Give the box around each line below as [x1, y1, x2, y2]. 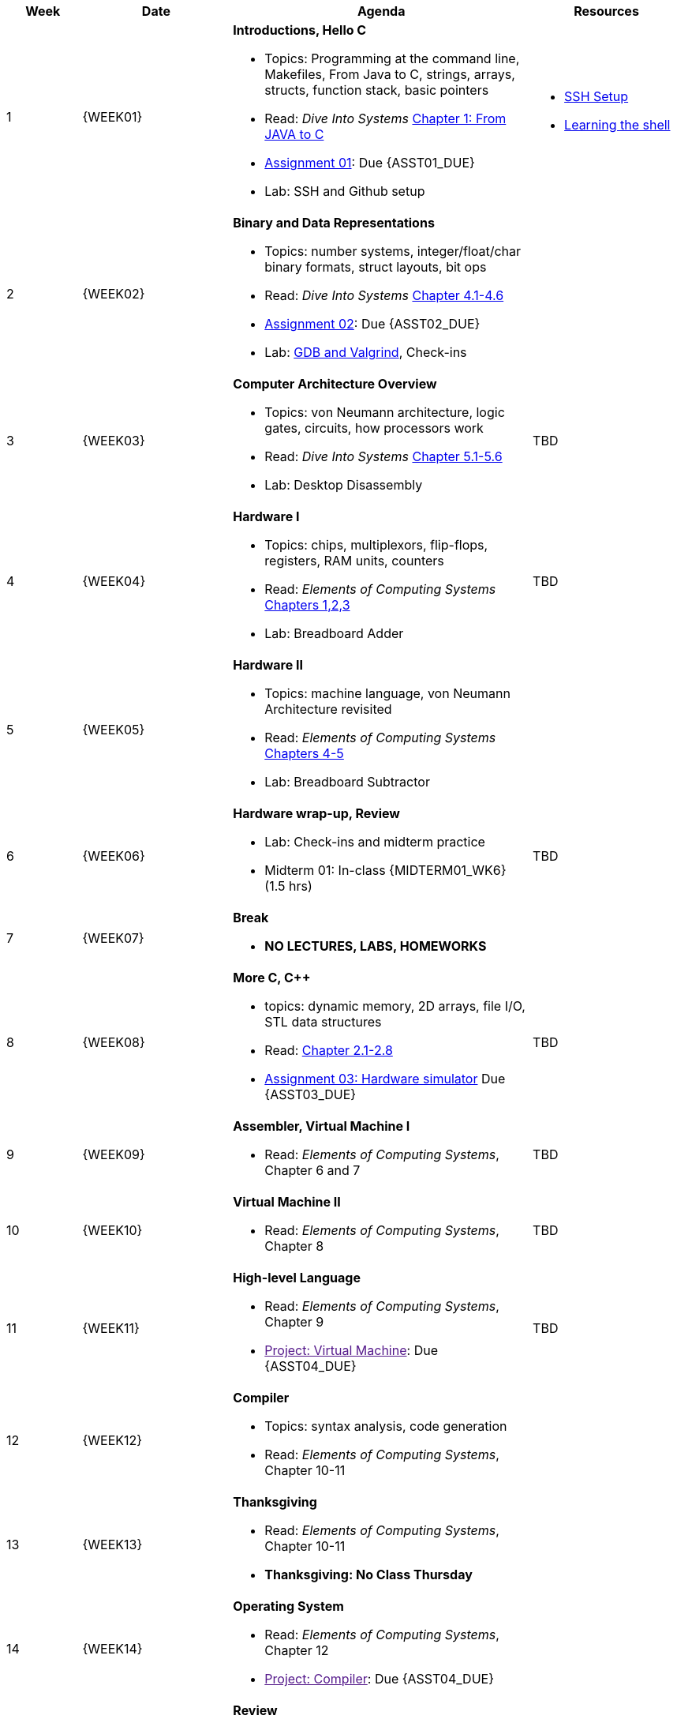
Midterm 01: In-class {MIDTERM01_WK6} [264, 862, 507, 878]
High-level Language [233, 1270, 361, 1285]
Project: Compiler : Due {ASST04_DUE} [264, 1671, 494, 1687]
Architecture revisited [264, 701, 392, 717]
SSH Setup [564, 88, 629, 104]
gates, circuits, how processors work [264, 420, 484, 436]
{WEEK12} [82, 1432, 143, 1448]
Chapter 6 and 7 [264, 1162, 361, 1178]
